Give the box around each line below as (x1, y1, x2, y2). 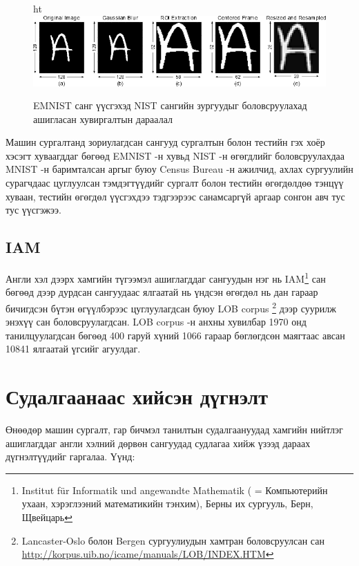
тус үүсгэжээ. (6, 202, 61, 217)
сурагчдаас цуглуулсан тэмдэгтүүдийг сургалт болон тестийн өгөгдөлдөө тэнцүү (6, 176, 344, 190)
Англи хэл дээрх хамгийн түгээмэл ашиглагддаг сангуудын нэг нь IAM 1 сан (6, 270, 326, 285)
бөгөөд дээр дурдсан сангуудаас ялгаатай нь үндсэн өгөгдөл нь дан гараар (6, 285, 318, 299)
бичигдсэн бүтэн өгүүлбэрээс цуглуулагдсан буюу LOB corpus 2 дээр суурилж (6, 299, 336, 315)
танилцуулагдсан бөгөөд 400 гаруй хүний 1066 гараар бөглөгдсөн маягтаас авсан (6, 328, 345, 342)
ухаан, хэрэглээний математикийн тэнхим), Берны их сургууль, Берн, (21, 496, 313, 511)
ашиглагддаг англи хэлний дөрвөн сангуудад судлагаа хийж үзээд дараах (6, 435, 311, 450)
